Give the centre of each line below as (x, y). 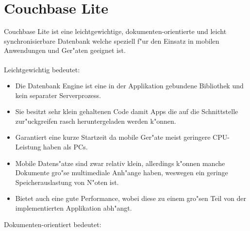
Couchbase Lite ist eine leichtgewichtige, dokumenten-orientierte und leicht (115, 31)
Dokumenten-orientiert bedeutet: (53, 224)
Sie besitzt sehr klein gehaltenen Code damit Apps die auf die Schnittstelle (127, 111)
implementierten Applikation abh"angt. (74, 208)
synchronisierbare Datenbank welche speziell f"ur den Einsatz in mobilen (112, 41)
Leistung (28, 147)
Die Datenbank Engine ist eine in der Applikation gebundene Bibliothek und (129, 86)
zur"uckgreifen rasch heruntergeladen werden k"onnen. (96, 121)
